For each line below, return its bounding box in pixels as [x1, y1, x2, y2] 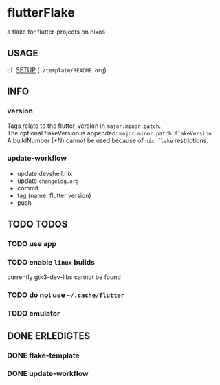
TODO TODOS [7, 219, 68, 230]
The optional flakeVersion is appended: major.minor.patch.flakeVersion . [7, 129, 214, 137]
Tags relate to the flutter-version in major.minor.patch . [7, 122, 162, 130]
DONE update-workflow [7, 369, 89, 379]
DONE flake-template [7, 351, 80, 360]
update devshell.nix [16, 169, 73, 177]
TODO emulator [7, 309, 60, 318]
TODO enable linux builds [7, 257, 95, 267]
